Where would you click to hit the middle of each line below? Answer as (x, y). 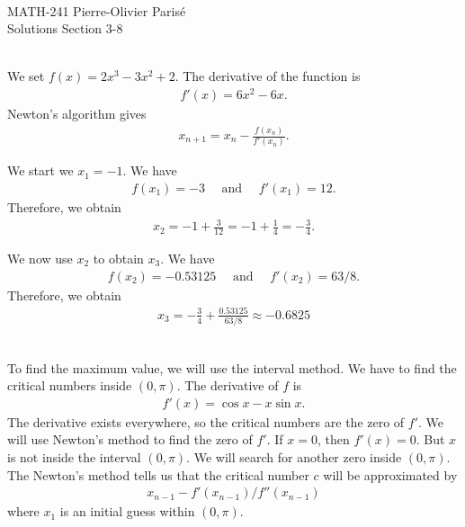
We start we (40, 170)
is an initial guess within (127, 511)
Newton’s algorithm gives (77, 114)
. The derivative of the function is (268, 76)
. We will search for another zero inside (294, 457)
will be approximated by (390, 474)
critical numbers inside (70, 385)
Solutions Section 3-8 (65, 28)
